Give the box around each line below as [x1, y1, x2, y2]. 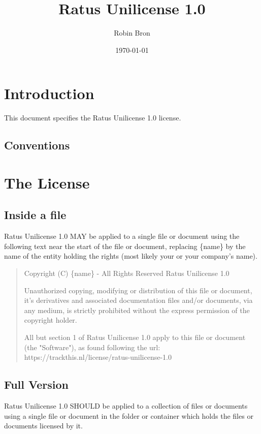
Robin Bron [114, 27, 150, 38]
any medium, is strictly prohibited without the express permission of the [24, 304, 250, 315]
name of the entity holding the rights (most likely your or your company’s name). [4, 251, 257, 261]
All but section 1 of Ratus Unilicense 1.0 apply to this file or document [24, 331, 246, 342]
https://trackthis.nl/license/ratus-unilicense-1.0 [24, 352, 172, 362]
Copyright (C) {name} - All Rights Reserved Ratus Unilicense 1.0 [24, 267, 230, 278]
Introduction [4, 83, 94, 104]
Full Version [4, 377, 69, 392]
